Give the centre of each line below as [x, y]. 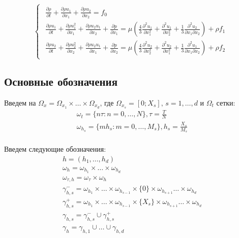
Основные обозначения [61, 81]
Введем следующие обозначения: [55, 149]
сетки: [226, 102]
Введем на [20, 102]
